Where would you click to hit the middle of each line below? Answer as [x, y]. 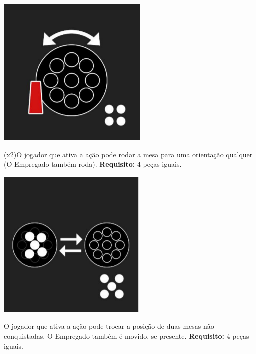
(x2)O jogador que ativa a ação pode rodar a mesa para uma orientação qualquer [128, 154]
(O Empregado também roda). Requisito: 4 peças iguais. [93, 164]
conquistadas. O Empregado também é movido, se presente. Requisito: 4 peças [127, 335]
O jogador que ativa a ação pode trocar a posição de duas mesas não [109, 326]
